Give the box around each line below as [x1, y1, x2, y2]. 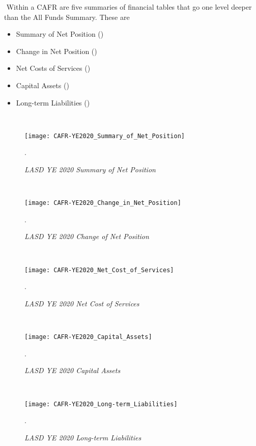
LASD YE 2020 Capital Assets [24, 365, 121, 376]
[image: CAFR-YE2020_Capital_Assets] [24, 333, 152, 341]
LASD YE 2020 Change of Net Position [24, 231, 149, 242]
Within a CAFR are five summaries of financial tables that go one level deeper [6, 2, 252, 12]
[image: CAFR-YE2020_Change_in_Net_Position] [24, 199, 181, 207]
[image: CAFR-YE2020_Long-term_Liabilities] [24, 400, 178, 408]
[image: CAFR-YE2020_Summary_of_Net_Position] [24, 132, 185, 140]
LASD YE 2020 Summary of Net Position [24, 164, 156, 174]
